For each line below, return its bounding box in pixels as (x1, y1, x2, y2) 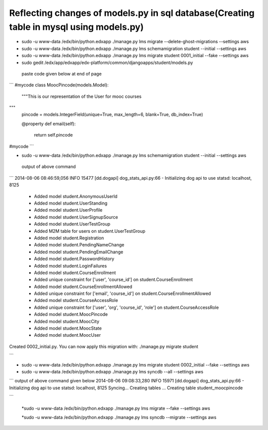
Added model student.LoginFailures (34, 263, 107, 269)
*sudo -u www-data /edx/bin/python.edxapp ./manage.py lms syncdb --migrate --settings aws (21, 414, 217, 420)
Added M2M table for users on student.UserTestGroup (34, 228, 146, 234)
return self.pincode (34, 132, 73, 138)
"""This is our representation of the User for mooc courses (21, 93, 141, 99)
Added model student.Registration (34, 235, 104, 241)
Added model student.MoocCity (34, 318, 99, 324)
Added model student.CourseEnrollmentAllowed (34, 284, 133, 289)
